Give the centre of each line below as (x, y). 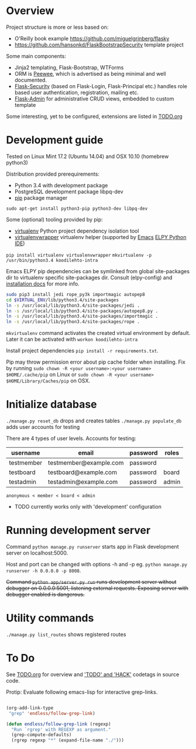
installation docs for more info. (43, 284)
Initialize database (52, 404)
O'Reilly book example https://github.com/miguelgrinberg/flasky (92, 38)
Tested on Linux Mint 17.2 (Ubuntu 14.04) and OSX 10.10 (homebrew (87, 156)
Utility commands (50, 618)
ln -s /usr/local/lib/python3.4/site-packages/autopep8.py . (82, 311)
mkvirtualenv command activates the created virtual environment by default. (98, 333)
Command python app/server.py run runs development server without (91, 582)
